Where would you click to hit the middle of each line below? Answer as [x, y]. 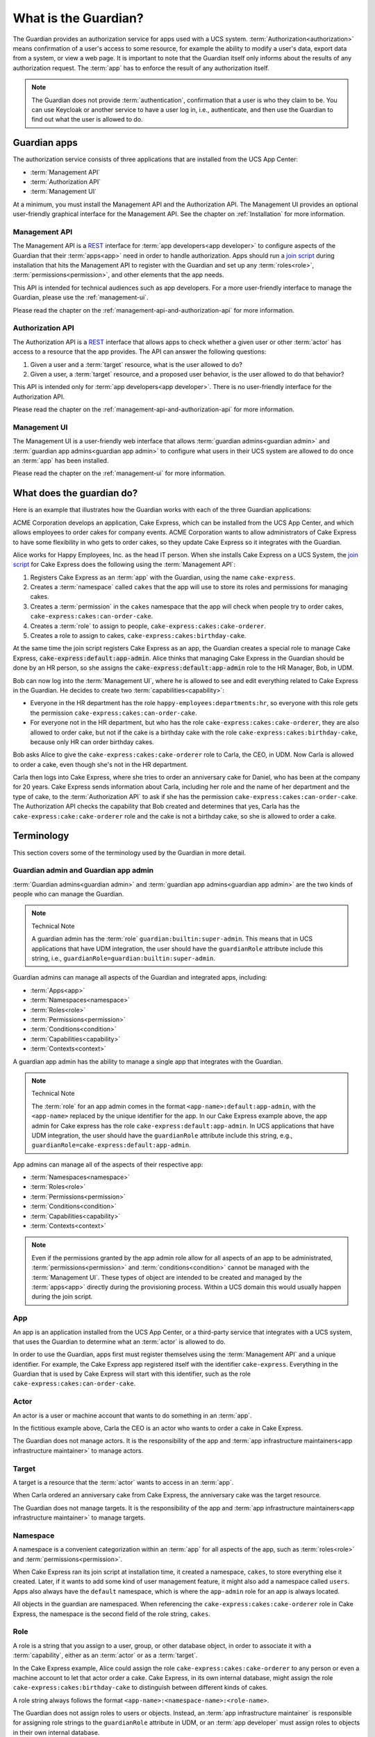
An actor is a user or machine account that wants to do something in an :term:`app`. [133, 1415]
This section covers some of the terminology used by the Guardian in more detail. [130, 853]
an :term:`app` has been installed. [61, 461]
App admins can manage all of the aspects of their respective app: [108, 1164]
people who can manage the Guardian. [68, 894]
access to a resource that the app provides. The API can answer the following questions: [140, 352]
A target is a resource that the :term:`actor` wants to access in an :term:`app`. [123, 1482]
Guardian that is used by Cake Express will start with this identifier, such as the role [132, 1374]
